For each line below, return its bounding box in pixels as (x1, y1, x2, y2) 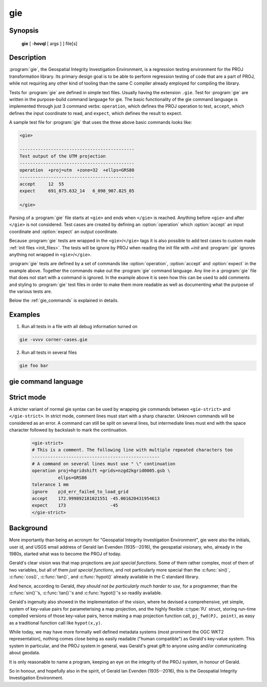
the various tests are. (9, 288, 52, 294)
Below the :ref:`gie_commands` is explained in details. (9, 297, 119, 303)
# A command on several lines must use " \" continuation (32, 461, 176, 467)
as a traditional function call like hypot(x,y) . (9, 620, 102, 626)
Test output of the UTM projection (19, 154, 106, 159)
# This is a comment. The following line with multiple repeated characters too (32, 447, 233, 453)
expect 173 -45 (32, 503, 118, 508)
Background (9, 524, 48, 532)
